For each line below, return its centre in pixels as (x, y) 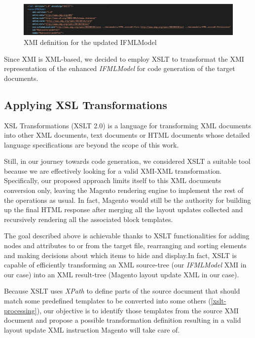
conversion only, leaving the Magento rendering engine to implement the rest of (124, 190)
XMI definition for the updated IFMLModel (90, 42)
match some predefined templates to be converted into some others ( (108, 301)
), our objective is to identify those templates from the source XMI (138, 310)
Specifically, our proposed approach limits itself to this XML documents (113, 180)
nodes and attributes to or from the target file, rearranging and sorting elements (125, 245)
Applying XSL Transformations (86, 104)
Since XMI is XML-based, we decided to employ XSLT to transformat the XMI (124, 58)
